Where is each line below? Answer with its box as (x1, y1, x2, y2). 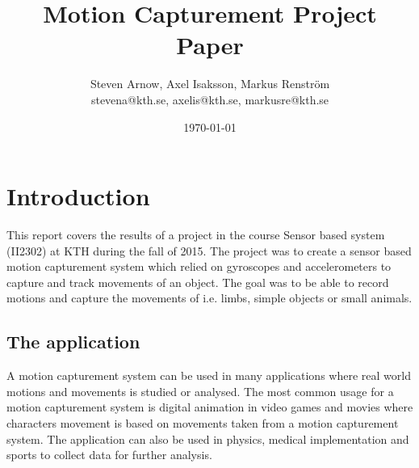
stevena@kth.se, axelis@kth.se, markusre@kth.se (90, 91, 329, 108)
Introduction (6, 179, 150, 213)
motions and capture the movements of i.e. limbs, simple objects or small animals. (6, 289, 413, 306)
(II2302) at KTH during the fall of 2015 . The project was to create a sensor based (6, 242, 412, 259)
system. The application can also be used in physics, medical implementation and (6, 430, 409, 447)
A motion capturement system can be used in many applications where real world (6, 367, 411, 384)
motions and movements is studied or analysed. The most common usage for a (6, 382, 394, 399)
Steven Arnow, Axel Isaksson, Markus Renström (90, 75, 330, 92)
